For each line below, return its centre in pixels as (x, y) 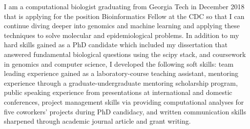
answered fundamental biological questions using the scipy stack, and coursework (125, 54)
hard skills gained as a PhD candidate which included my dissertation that (116, 45)
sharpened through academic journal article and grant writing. (97, 121)
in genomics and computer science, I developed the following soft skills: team (119, 64)
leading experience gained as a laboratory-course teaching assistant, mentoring (121, 73)
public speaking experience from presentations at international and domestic (118, 92)
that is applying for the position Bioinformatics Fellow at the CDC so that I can (124, 16)
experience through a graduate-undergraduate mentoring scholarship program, (121, 83)
